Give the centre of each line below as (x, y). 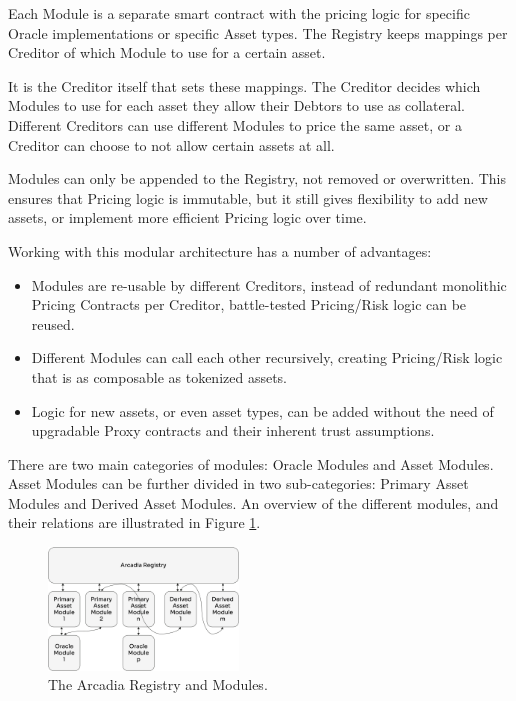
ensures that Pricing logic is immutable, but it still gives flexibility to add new (248, 197)
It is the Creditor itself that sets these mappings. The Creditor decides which (244, 85)
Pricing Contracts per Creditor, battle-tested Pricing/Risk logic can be (249, 304)
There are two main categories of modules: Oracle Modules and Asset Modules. (251, 463)
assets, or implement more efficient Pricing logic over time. (187, 217)
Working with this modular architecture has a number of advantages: (220, 250)
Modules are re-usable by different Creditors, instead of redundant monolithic (269, 284)
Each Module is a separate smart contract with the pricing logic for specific (239, 13)
